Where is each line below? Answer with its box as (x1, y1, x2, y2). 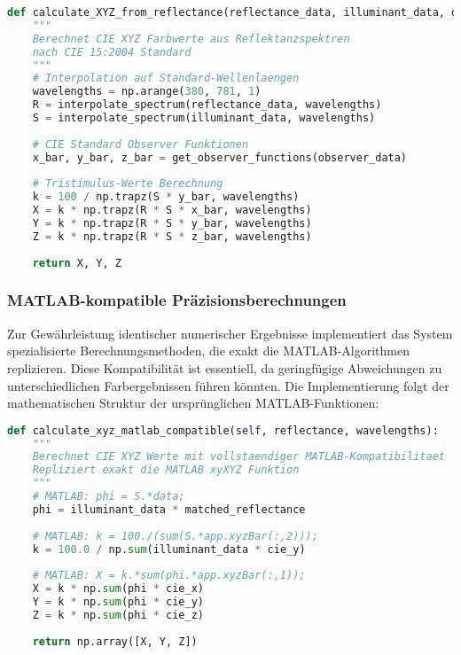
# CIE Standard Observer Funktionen (32, 137, 249, 151)
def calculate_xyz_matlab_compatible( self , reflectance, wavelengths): (7, 424, 439, 437)
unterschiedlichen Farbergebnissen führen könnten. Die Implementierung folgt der (7, 376, 449, 394)
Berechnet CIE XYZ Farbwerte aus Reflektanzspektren (32, 32, 350, 45)
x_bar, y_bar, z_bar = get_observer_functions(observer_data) (32, 151, 408, 164)
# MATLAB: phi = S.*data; (32, 490, 185, 503)
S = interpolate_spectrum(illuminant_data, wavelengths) (32, 112, 376, 124)
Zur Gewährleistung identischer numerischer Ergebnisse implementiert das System (7, 324, 453, 342)
